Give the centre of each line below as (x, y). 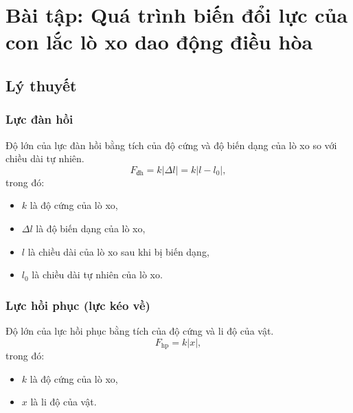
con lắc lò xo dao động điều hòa (159, 42)
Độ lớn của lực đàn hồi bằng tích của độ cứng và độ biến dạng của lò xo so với (171, 145)
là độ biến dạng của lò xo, (91, 228)
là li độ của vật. (64, 402)
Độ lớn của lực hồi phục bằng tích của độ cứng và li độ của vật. (140, 330)
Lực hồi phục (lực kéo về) (78, 305)
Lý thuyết (41, 85)
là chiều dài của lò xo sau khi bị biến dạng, (118, 251)
